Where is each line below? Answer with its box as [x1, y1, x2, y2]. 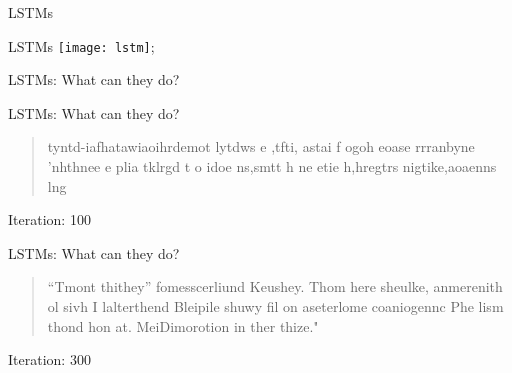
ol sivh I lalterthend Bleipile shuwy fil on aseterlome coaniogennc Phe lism [47, 296, 504, 316]
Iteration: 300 [8, 349, 91, 370]
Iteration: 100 [8, 209, 91, 230]
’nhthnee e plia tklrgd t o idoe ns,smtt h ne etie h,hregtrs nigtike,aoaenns [47, 156, 497, 177]
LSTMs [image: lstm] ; [8, 35, 155, 56]
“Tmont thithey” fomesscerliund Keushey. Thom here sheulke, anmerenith [47, 276, 503, 297]
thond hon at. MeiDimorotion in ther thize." [47, 315, 319, 336]
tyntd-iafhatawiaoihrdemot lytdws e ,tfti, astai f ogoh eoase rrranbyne [47, 136, 475, 157]
